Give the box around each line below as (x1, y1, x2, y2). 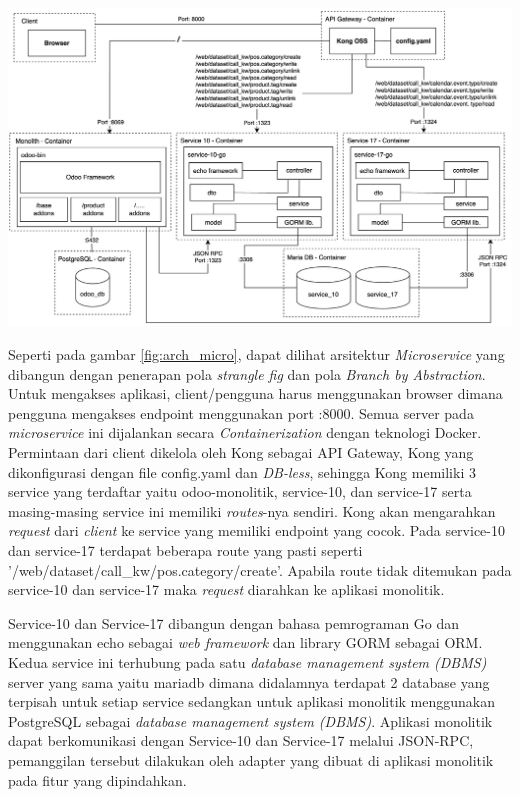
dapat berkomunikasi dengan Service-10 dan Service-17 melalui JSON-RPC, (8, 730, 474, 751)
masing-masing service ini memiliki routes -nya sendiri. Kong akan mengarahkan (8, 500, 496, 521)
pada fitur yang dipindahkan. (8, 769, 187, 790)
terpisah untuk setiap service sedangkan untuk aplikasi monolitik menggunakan (8, 691, 496, 712)
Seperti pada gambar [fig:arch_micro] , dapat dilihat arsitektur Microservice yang (8, 344, 505, 365)
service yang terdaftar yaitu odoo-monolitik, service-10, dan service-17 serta (8, 481, 472, 502)
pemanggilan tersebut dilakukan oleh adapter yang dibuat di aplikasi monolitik (8, 749, 494, 770)
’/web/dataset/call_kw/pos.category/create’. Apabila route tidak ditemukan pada (8, 559, 512, 580)
